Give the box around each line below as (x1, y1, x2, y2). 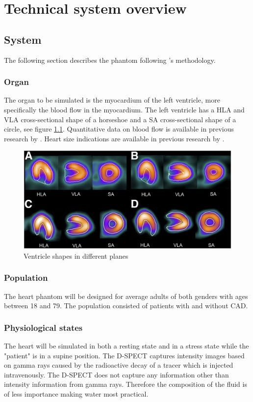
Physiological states (4, 321, 83, 333)
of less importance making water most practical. (4, 388, 149, 399)
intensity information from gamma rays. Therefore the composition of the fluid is (4, 379, 247, 389)
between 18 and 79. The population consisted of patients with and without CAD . (4, 300, 248, 311)
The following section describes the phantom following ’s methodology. (4, 54, 216, 65)
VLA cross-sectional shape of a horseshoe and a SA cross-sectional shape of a (4, 114, 236, 124)
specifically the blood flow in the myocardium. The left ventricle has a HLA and (4, 104, 245, 114)
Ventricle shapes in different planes (24, 250, 128, 261)
